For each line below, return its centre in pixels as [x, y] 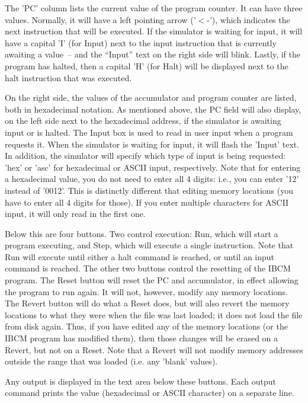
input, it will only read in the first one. [75, 214]
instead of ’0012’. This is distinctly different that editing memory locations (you [149, 190]
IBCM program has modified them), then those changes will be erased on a [142, 338]
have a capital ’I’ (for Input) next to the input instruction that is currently [141, 42]
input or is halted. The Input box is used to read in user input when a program [149, 132]
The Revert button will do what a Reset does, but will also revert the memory [147, 303]
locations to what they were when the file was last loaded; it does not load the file [154, 314]
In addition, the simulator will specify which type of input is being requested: [145, 156]
